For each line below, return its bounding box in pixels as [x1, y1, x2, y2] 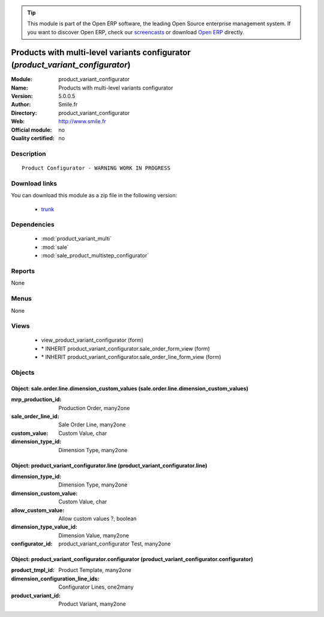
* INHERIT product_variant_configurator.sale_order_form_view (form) [41, 345, 210, 352]
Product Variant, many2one [58, 600, 126, 607]
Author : [11, 101, 31, 108]
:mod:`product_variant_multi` [41, 235, 112, 242]
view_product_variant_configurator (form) [41, 337, 144, 344]
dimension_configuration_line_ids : [11, 575, 100, 582]
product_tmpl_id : [11, 566, 55, 574]
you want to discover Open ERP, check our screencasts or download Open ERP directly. [27, 28, 244, 35]
